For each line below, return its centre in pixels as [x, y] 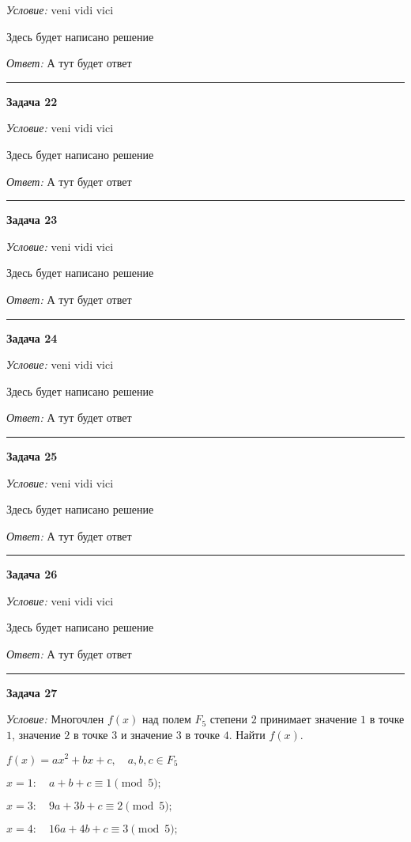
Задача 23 [32, 220]
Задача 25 [32, 455]
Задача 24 [32, 338]
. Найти [247, 734]
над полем [166, 719]
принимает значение [309, 719]
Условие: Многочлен [55, 719]
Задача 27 [32, 692]
